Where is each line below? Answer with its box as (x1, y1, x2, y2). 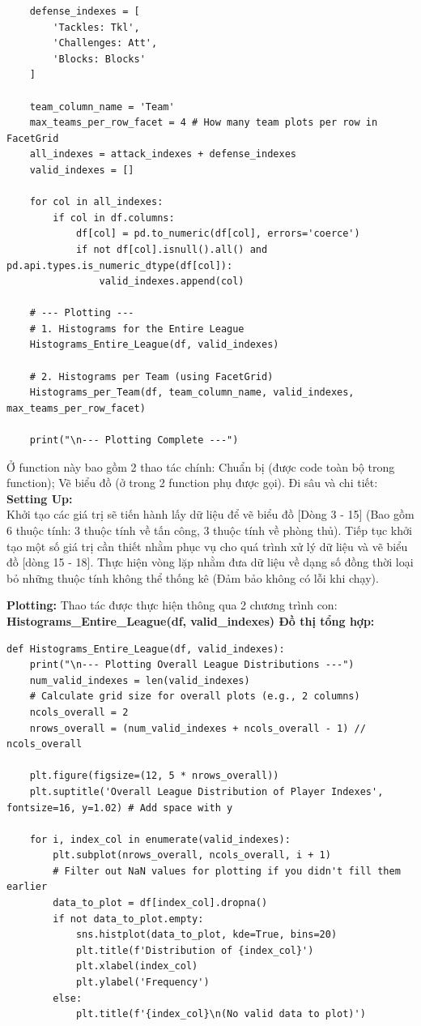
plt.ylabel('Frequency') (75, 977, 210, 989)
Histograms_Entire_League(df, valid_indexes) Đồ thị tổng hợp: (6, 612, 375, 629)
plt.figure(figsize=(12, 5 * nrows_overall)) (29, 770, 279, 782)
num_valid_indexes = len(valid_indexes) (29, 674, 250, 686)
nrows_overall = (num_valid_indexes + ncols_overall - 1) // (29, 722, 366, 734)
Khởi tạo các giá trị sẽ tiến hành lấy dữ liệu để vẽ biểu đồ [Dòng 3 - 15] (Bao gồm (6, 506, 415, 523)
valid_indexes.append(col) (99, 276, 245, 288)
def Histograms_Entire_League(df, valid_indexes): (6, 643, 285, 655)
